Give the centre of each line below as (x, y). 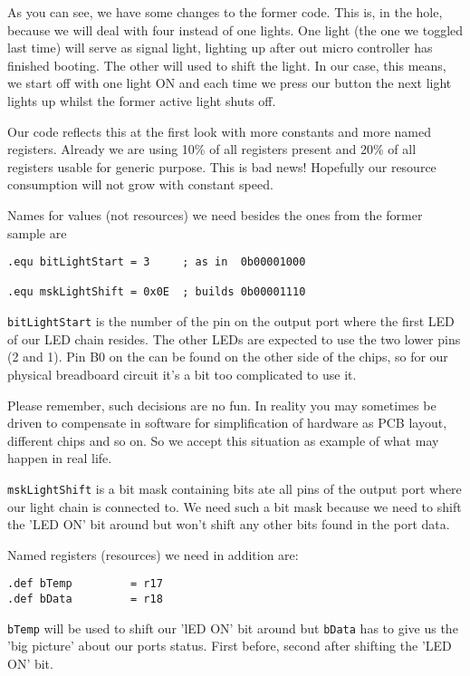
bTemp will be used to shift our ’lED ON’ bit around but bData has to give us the (233, 628)
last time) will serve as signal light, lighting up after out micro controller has (220, 48)
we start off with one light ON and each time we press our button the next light (230, 83)
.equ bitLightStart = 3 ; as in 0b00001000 (157, 262)
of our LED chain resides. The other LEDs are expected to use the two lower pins (234, 338)
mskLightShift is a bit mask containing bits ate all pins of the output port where (235, 488)
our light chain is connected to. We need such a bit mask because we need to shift (235, 506)
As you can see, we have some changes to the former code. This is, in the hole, (225, 12)
